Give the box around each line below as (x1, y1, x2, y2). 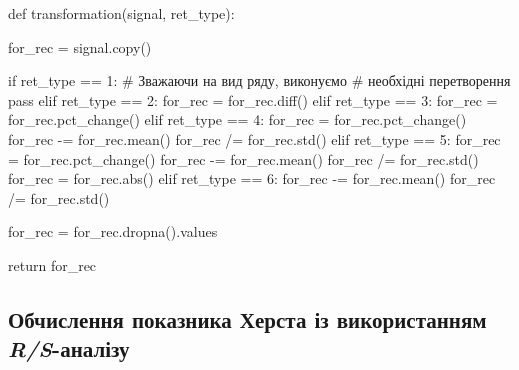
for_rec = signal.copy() (8, 36, 152, 57)
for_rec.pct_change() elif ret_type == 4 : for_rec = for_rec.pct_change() (8, 109, 467, 130)
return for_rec (8, 254, 97, 275)
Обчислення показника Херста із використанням (8, 303, 487, 334)
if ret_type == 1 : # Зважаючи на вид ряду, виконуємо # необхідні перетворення (8, 70, 511, 91)
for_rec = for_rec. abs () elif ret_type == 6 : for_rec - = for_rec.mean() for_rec (8, 168, 496, 189)
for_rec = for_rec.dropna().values (8, 221, 218, 242)
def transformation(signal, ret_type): (8, 3, 235, 23)
